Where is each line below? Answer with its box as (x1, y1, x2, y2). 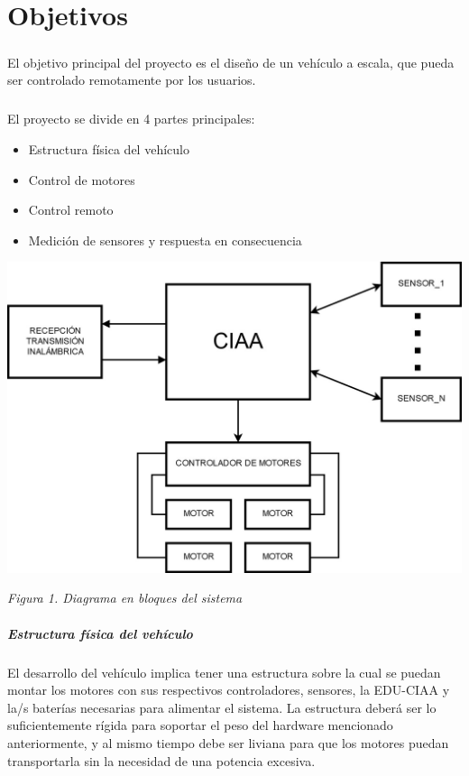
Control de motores (28, 170, 135, 189)
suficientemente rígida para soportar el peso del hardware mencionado (7, 716, 393, 734)
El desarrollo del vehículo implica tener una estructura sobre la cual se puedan (7, 662, 441, 681)
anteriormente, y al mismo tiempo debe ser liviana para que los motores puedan (7, 733, 449, 752)
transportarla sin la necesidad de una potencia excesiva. (7, 751, 316, 770)
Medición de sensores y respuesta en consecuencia (28, 230, 302, 249)
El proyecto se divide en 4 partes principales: (7, 109, 255, 128)
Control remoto (28, 200, 114, 219)
